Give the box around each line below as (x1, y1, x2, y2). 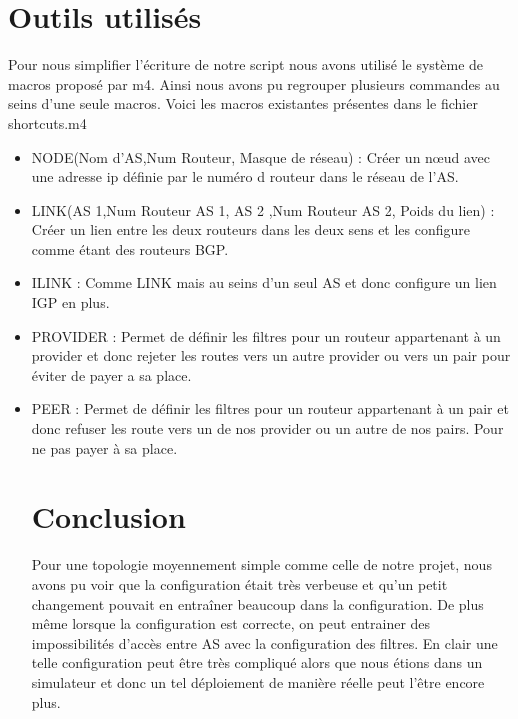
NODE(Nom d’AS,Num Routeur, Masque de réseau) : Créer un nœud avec (31, 146, 491, 167)
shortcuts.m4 (8, 112, 87, 133)
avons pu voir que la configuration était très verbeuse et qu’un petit (31, 573, 448, 594)
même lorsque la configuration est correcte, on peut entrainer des (31, 613, 431, 634)
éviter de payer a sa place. (31, 364, 192, 385)
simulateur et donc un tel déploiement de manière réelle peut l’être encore (31, 671, 485, 692)
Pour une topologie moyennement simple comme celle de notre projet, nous (31, 554, 492, 575)
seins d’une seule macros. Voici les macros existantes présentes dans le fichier (8, 93, 478, 114)
